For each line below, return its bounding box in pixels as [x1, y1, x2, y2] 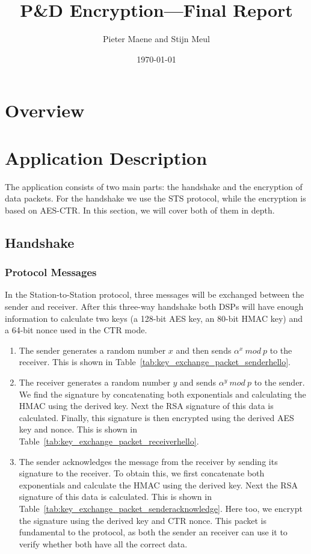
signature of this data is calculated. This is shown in [19, 490, 212, 503]
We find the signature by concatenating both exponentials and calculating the [19, 387, 306, 400]
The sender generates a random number [19, 343, 166, 356]
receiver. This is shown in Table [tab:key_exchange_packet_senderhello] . [19, 355, 291, 368]
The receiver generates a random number [19, 375, 170, 388]
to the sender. [254, 375, 305, 388]
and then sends [176, 343, 232, 356]
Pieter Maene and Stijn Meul [103, 32, 210, 45]
